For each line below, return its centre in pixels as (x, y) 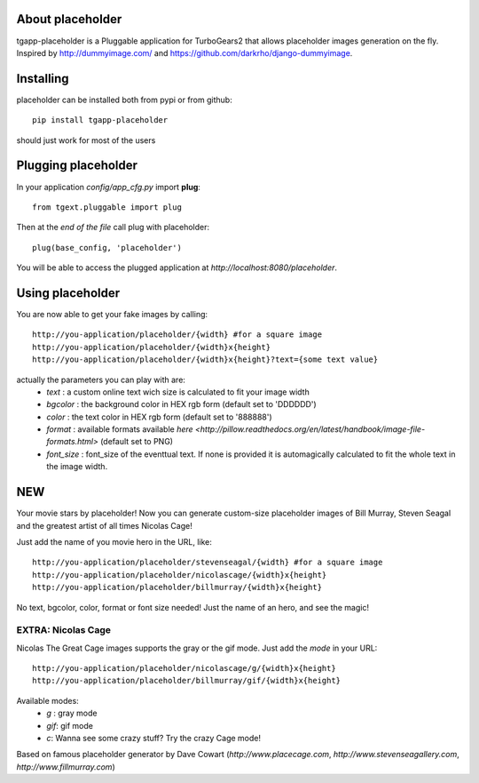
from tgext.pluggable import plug (107, 207)
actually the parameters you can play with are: (101, 380)
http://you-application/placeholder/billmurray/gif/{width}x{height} (187, 681)
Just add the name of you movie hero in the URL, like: (114, 541)
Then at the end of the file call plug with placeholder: (113, 228)
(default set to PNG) (137, 442)
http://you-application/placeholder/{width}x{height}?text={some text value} (205, 360)
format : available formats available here (120, 429)
